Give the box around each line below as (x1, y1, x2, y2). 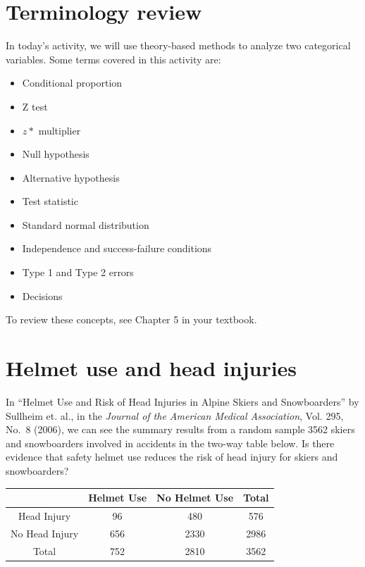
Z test (22, 99, 48, 113)
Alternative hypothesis (22, 170, 120, 185)
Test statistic (22, 194, 78, 208)
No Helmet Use (156, 490, 234, 505)
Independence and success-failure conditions (22, 241, 212, 256)
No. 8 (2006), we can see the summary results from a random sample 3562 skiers (6, 422, 355, 437)
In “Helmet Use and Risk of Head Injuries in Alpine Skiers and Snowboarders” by (6, 394, 359, 409)
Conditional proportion (22, 75, 123, 90)
